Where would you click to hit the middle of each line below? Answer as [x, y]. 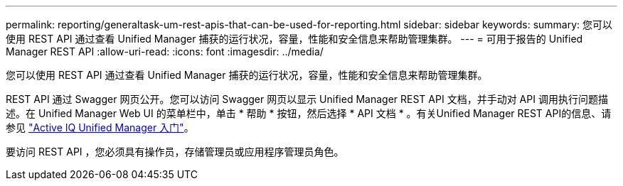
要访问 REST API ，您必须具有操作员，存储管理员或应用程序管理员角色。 [175, 152]
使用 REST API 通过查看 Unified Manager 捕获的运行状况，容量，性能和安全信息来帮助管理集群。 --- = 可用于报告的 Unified [294, 39]
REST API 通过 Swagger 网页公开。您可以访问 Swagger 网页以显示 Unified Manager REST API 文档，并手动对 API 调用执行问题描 [307, 99]
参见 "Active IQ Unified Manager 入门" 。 [100, 127]
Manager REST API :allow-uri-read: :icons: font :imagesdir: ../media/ [165, 51]
